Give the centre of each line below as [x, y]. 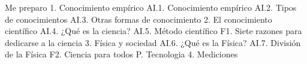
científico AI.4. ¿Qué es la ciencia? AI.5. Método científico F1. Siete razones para [153, 31]
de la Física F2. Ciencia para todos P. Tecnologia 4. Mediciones [121, 54]
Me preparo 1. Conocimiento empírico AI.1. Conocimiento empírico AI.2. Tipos [151, 7]
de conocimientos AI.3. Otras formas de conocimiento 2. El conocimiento [139, 19]
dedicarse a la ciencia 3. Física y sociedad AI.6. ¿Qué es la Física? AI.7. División [153, 42]
